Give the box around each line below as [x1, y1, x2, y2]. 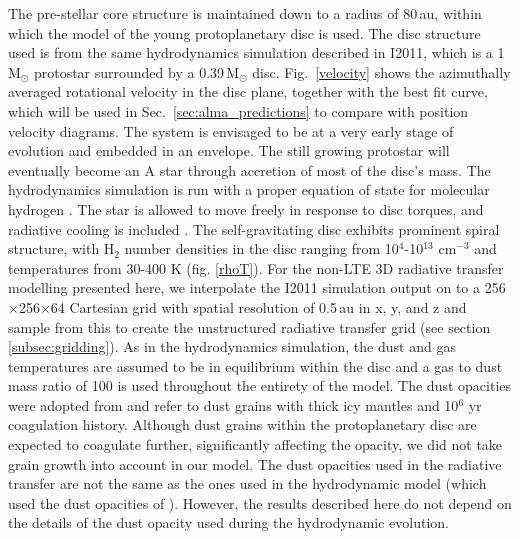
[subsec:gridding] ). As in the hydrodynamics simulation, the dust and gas [8, 336, 456, 357]
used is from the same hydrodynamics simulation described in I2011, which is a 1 [8, 42, 505, 63]
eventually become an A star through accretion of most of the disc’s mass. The [8, 159, 491, 180]
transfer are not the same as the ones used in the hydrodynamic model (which [8, 473, 487, 494]
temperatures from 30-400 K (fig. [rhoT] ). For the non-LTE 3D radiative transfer [8, 257, 504, 278]
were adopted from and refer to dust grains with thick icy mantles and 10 [8, 394, 459, 415]
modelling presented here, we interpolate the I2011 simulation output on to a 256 [8, 277, 506, 298]
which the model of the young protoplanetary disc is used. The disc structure [8, 22, 481, 43]
